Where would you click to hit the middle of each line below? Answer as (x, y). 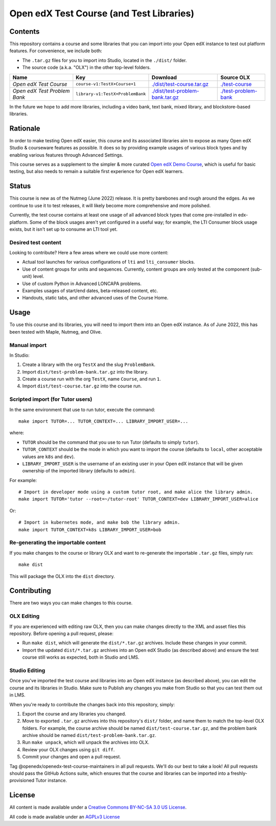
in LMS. (17, 695)
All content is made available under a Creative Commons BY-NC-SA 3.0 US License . (98, 807)
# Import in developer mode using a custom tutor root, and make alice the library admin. (136, 492)
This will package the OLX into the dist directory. (62, 576)
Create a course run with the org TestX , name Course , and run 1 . (91, 379)
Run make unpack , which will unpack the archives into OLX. (86, 743)
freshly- (239, 773)
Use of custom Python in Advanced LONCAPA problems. (82, 284)
